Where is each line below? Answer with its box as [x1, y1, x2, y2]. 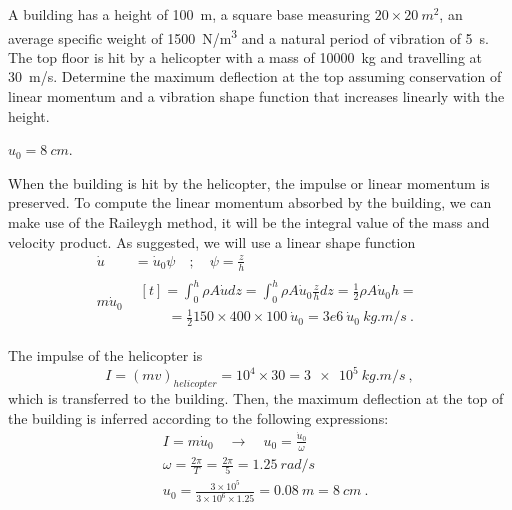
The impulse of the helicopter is [8, 345, 203, 366]
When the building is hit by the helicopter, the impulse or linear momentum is [8, 172, 490, 193]
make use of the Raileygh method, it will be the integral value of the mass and [8, 212, 490, 232]
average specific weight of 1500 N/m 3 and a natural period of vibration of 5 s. [8, 24, 490, 48]
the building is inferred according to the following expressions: [8, 407, 389, 428]
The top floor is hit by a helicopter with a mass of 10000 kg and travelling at [8, 46, 483, 67]
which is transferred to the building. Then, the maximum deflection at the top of [8, 388, 504, 409]
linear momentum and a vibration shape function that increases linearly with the [8, 86, 505, 107]
